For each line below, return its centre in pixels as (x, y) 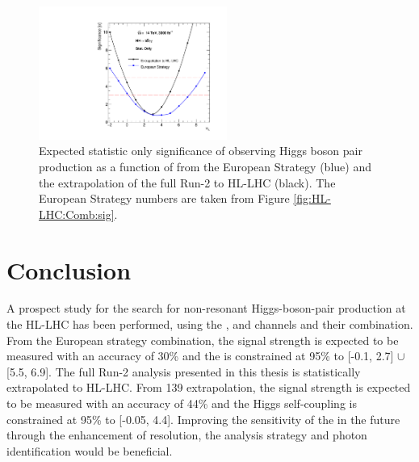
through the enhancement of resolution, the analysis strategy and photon (187, 435)
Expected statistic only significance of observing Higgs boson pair (201, 151)
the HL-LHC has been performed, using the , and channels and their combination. (210, 324)
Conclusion (69, 269)
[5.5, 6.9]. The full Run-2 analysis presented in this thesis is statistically (184, 371)
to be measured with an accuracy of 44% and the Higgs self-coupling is (182, 403)
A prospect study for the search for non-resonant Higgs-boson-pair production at (206, 308)
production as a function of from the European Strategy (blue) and (205, 166)
